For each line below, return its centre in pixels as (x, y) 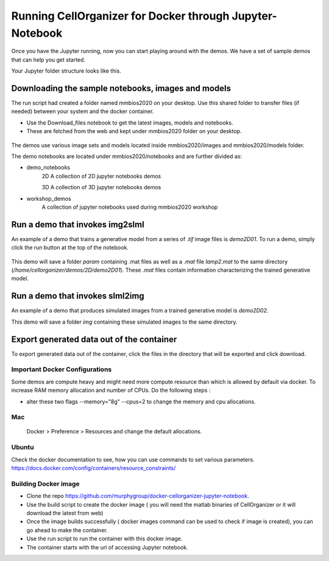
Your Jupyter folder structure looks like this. (66, 71)
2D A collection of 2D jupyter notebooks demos (101, 176)
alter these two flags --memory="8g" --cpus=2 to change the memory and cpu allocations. (141, 401)
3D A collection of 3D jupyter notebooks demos (101, 187)
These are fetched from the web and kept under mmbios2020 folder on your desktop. (134, 131)
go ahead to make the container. (67, 530)
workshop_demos (49, 198)
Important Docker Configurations (62, 369)
